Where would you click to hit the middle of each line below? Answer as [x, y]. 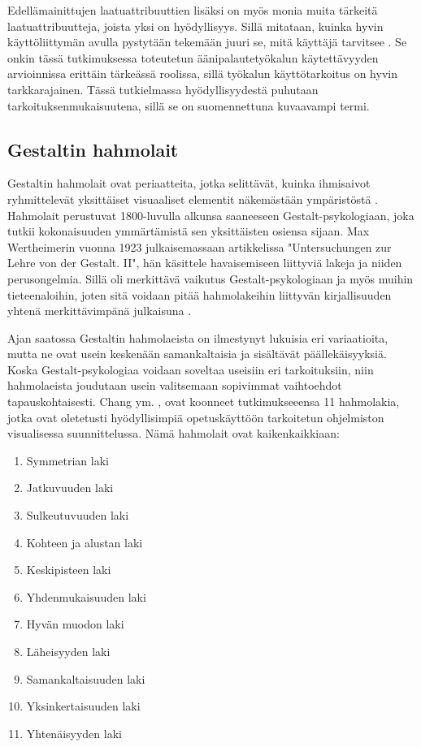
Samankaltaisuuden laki [86, 678]
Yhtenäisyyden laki [74, 733]
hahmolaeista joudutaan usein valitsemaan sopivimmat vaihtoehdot [175, 385]
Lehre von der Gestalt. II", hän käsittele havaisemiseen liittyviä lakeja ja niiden [205, 263]
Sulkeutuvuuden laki [78, 515]
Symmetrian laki [67, 460]
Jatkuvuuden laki [70, 488]
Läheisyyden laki [68, 652]
